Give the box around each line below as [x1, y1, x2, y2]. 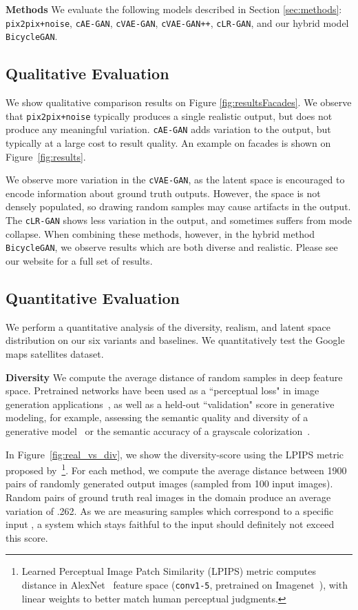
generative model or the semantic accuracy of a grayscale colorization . [6, 423, 310, 438]
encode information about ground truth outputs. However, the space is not [6, 185, 321, 200]
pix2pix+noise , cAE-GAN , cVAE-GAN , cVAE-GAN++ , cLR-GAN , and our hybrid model [6, 15, 349, 30]
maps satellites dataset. [6, 346, 104, 360]
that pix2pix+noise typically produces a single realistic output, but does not [6, 108, 333, 123]
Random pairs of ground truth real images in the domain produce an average [6, 489, 331, 504]
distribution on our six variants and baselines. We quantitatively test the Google [6, 333, 345, 347]
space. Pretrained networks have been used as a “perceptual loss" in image [6, 383, 319, 398]
